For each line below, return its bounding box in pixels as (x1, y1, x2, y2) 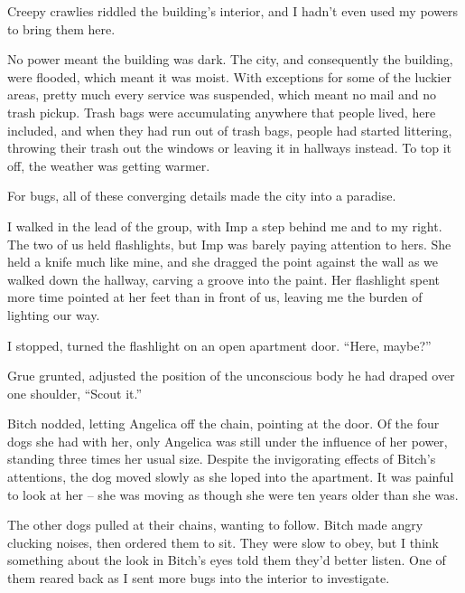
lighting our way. (7, 305, 100, 324)
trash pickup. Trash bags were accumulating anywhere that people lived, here (7, 102, 436, 121)
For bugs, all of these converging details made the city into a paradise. (7, 186, 396, 205)
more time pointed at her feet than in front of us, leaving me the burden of (7, 287, 423, 306)
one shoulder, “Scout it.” (7, 383, 143, 402)
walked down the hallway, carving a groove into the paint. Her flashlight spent (7, 269, 441, 288)
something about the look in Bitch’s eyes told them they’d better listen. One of (7, 551, 446, 569)
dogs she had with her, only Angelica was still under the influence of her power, (7, 431, 448, 450)
